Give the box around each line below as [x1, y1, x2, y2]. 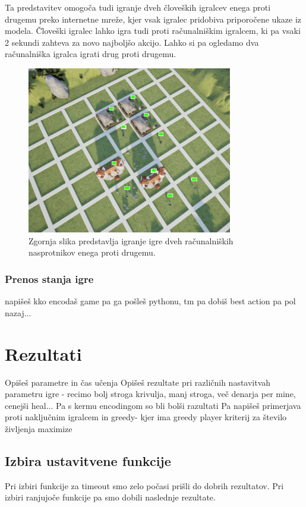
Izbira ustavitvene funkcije [5, 451, 171, 470]
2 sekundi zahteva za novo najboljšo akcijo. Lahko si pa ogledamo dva [5, 36, 259, 48]
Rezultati [5, 341, 82, 366]
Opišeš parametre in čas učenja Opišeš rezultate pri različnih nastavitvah [5, 376, 271, 388]
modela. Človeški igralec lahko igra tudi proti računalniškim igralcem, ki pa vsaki [5, 24, 301, 37]
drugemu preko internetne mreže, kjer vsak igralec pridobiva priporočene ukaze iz [5, 12, 301, 25]
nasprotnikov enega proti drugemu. [29, 246, 156, 259]
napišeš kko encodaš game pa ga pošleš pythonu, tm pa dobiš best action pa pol [5, 295, 296, 307]
